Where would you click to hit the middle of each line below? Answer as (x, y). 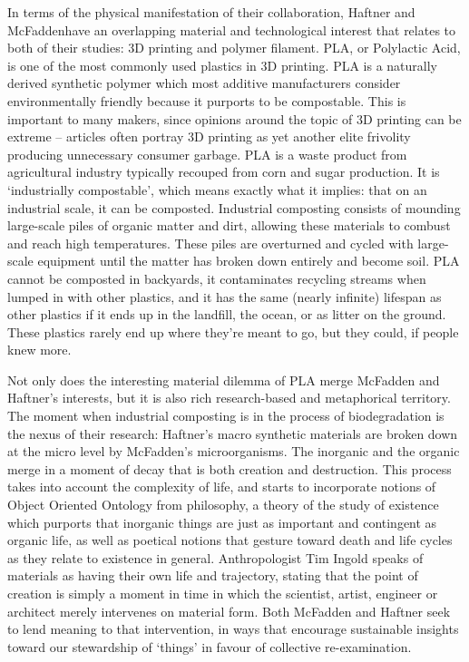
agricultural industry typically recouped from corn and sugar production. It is (224, 172)
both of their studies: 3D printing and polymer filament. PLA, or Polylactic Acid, (234, 48)
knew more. (39, 350)
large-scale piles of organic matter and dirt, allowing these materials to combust (229, 225)
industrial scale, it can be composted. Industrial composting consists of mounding (234, 207)
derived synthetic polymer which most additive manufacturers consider (204, 83)
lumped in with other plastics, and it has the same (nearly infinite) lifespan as (225, 296)
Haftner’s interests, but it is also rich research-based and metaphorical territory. (229, 398)
